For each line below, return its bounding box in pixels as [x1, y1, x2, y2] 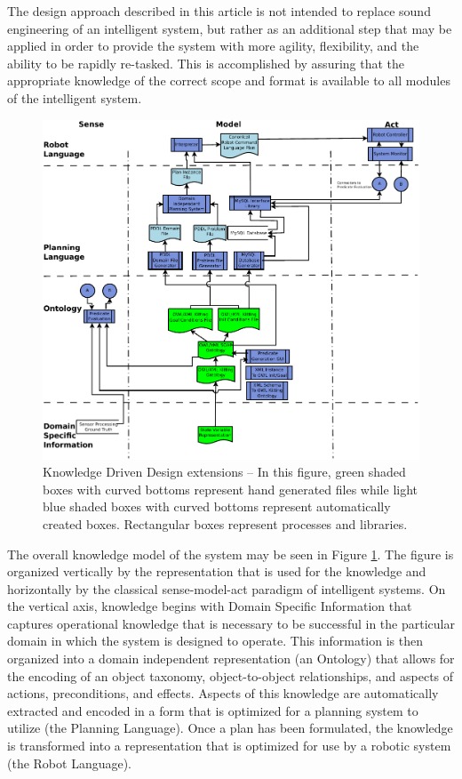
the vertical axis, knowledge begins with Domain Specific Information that [7, 597, 412, 615]
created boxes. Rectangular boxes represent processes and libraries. [43, 514, 408, 533]
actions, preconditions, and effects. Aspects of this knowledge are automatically [7, 684, 439, 703]
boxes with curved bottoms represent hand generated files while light [43, 479, 418, 498]
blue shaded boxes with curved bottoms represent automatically [43, 497, 391, 516]
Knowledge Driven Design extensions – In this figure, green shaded [43, 462, 406, 481]
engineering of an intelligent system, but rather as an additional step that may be [7, 19, 452, 37]
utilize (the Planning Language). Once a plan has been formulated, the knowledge [7, 719, 453, 737]
